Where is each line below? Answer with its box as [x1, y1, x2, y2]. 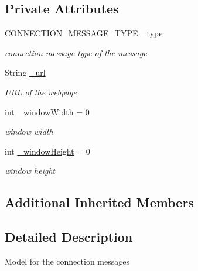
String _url [5, 66, 46, 78]
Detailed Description [5, 228, 133, 246]
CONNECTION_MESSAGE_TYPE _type [5, 27, 163, 39]
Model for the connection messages [5, 255, 129, 267]
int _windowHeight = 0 [5, 145, 90, 157]
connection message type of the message [5, 46, 147, 59]
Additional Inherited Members [5, 193, 194, 211]
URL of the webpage [5, 85, 77, 98]
